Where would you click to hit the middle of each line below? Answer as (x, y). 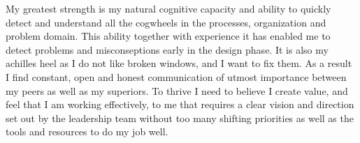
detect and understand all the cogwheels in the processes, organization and (166, 22)
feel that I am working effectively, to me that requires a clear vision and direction (180, 104)
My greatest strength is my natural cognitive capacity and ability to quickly (168, 8)
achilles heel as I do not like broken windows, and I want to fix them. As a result (179, 63)
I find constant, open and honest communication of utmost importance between (176, 76)
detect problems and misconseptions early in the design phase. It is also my (167, 49)
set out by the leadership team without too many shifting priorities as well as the (180, 118)
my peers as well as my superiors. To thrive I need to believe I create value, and (177, 90)
